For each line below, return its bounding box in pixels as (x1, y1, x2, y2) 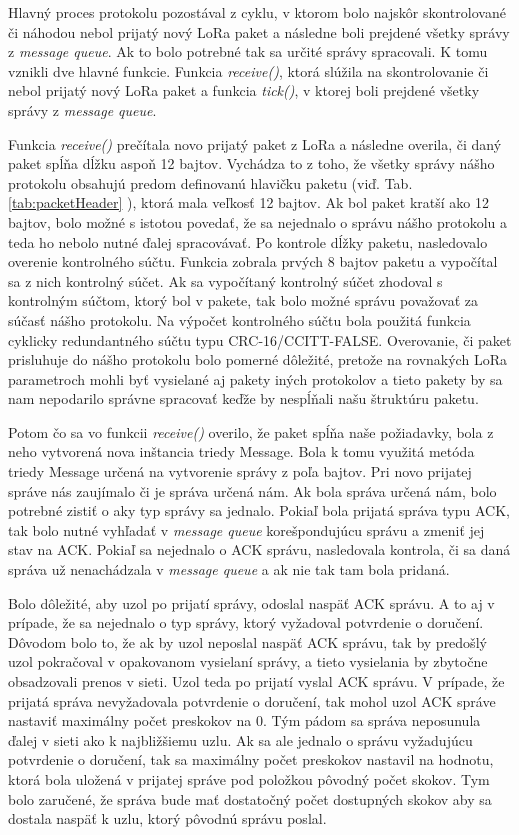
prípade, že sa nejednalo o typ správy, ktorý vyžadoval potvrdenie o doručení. (8, 612, 484, 633)
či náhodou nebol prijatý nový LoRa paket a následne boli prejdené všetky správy (8, 21, 510, 42)
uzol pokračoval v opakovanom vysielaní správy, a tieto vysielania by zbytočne (8, 651, 488, 672)
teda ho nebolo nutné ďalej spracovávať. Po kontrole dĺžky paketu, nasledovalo (8, 231, 488, 252)
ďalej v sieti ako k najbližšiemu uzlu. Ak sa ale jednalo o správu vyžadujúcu (8, 729, 473, 750)
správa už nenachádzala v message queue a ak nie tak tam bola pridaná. (8, 559, 450, 580)
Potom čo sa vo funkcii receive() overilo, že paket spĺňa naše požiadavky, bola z (8, 421, 494, 442)
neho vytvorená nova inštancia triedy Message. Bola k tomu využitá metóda (8, 441, 475, 462)
